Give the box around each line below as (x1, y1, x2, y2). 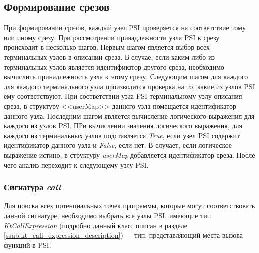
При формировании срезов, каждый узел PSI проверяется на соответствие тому (4, 22, 246, 33)
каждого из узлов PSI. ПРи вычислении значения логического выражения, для (4, 120, 242, 131)
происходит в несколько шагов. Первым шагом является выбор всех (4, 42, 210, 52)
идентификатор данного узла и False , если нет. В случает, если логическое (4, 140, 232, 150)
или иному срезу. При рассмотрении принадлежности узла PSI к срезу (4, 32, 220, 42)
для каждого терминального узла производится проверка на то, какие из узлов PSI (4, 81, 255, 91)
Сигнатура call (4, 181, 61, 193)
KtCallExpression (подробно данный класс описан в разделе (4, 220, 187, 230)
